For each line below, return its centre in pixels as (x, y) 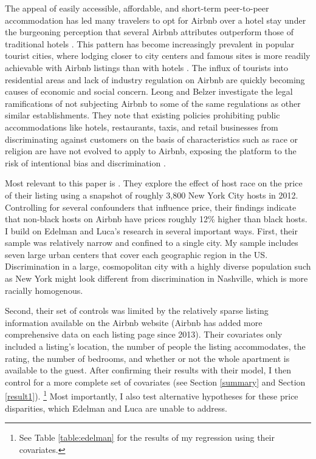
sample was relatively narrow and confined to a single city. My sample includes (152, 243)
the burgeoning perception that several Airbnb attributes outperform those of (149, 32)
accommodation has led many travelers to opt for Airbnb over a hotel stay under (156, 20)
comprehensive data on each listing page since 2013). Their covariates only (144, 334)
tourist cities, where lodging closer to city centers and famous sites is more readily (158, 56)
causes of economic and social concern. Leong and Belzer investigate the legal (149, 91)
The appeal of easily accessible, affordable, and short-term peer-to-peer (137, 8)
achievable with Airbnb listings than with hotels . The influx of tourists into (147, 67)
